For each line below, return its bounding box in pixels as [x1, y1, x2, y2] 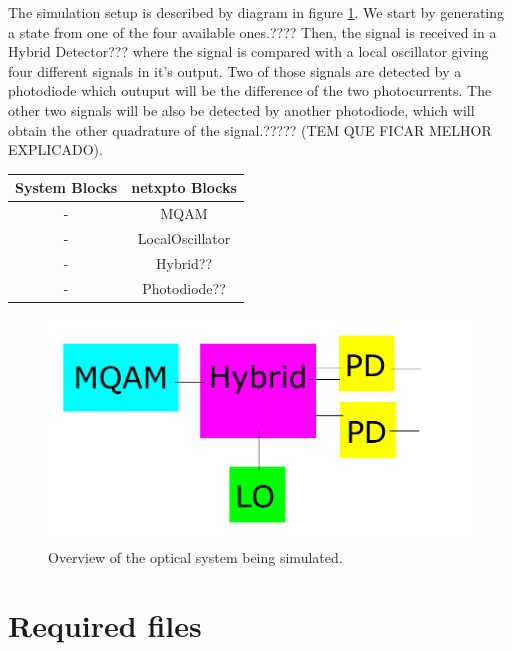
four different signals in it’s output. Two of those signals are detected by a [8, 60, 462, 81]
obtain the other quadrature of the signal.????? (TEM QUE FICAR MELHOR [8, 119, 492, 140]
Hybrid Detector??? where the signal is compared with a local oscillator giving [8, 41, 489, 62]
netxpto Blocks [131, 177, 237, 198]
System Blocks [15, 177, 118, 198]
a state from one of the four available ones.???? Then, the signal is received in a [8, 21, 497, 42]
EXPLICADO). [8, 139, 103, 160]
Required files [8, 605, 202, 646]
